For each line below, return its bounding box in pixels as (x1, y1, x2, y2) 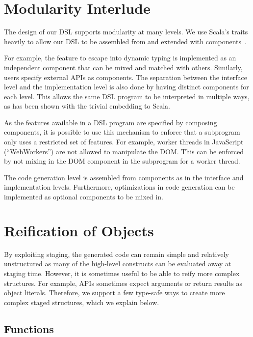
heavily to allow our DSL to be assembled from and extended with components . (4, 36, 247, 46)
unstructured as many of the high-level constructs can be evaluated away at (4, 258, 231, 269)
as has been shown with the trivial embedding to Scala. (4, 101, 170, 111)
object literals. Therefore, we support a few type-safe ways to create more (4, 287, 225, 298)
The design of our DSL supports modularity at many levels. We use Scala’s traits (4, 27, 248, 37)
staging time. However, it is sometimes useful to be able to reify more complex (4, 268, 240, 278)
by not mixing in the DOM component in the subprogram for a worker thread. (4, 156, 240, 166)
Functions (4, 321, 54, 336)
